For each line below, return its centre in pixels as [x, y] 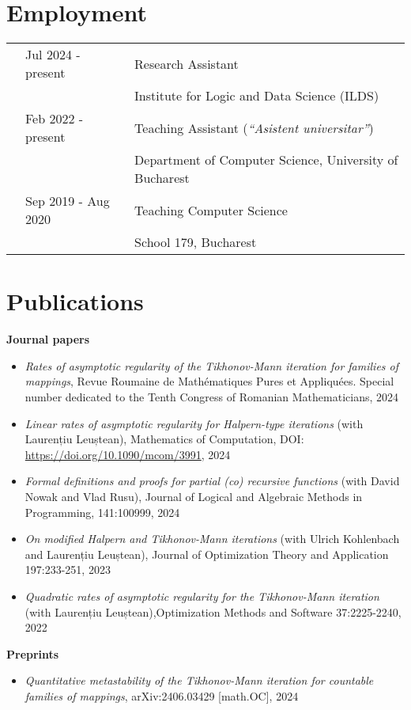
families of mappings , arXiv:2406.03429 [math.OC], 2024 [162, 695]
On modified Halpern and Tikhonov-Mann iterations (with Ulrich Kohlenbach [212, 539]
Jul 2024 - [53, 55]
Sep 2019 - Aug [68, 201]
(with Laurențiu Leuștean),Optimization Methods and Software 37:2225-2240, [213, 611]
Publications [75, 301]
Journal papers [48, 339]
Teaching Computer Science [211, 210]
